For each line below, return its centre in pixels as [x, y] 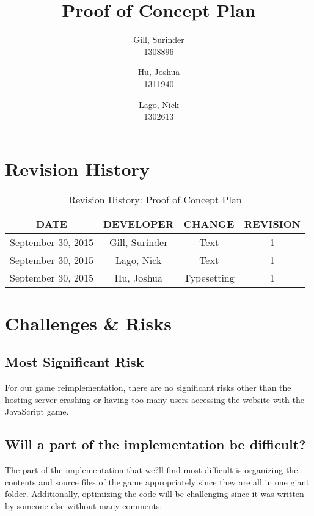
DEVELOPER [138, 223]
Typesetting [209, 277]
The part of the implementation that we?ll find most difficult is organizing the [152, 470]
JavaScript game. [37, 411]
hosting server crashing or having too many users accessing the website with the [155, 399]
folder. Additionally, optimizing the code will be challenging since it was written [155, 494]
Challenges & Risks [88, 323]
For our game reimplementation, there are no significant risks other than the [148, 387]
